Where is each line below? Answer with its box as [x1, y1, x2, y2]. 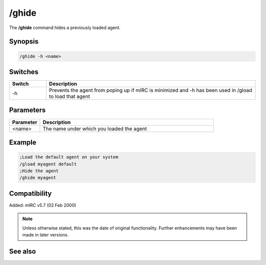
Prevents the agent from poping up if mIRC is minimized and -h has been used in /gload [49, 87, 252, 94]
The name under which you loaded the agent [42, 125, 147, 132]
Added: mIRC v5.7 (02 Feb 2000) [9, 202, 76, 208]
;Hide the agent [19, 168, 59, 173]
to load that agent [49, 93, 90, 100]
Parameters [9, 106, 46, 114]
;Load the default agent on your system [19, 154, 118, 160]
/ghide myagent [19, 175, 56, 181]
